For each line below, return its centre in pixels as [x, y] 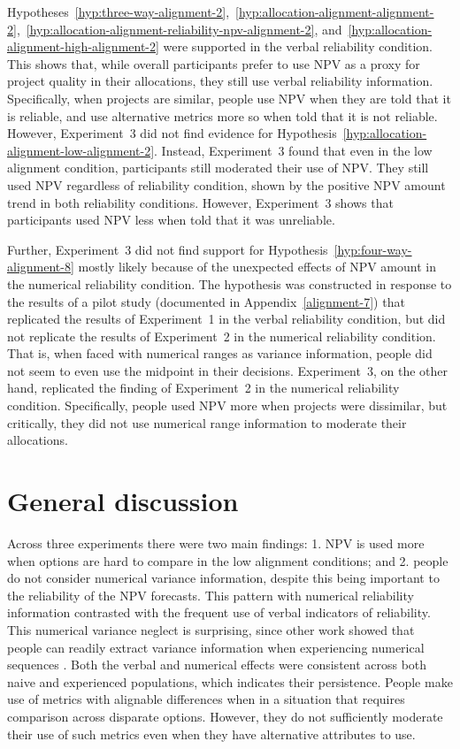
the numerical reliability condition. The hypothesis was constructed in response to [230, 283]
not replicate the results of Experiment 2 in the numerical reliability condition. [222, 336]
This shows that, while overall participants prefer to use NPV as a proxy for [214, 63]
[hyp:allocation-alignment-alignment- [335, 11]
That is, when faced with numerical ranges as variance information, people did [220, 353]
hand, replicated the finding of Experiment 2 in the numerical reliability [203, 388]
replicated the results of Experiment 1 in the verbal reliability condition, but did [226, 319]
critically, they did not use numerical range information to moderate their [207, 422]
